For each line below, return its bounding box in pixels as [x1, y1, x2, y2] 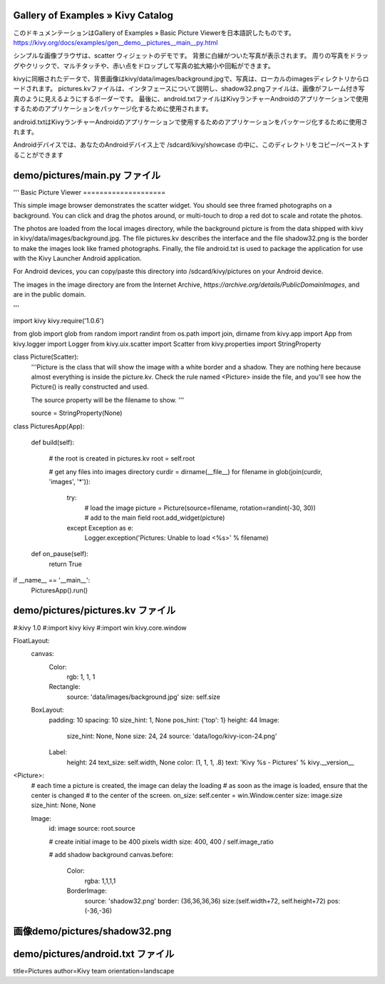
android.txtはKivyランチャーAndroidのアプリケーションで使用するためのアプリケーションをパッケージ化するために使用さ [13, 118, 368, 126]
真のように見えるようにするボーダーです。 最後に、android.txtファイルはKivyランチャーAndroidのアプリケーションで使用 [13, 94, 369, 103]
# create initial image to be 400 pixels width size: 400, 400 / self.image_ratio [48, 837, 274, 846]
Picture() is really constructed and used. [31, 382, 149, 391]
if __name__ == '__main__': [13, 576, 91, 585]
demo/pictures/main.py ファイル [13, 169, 161, 181]
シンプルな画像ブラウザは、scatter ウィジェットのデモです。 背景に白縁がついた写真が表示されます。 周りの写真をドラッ [13, 51, 369, 60]
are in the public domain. [13, 290, 86, 299]
